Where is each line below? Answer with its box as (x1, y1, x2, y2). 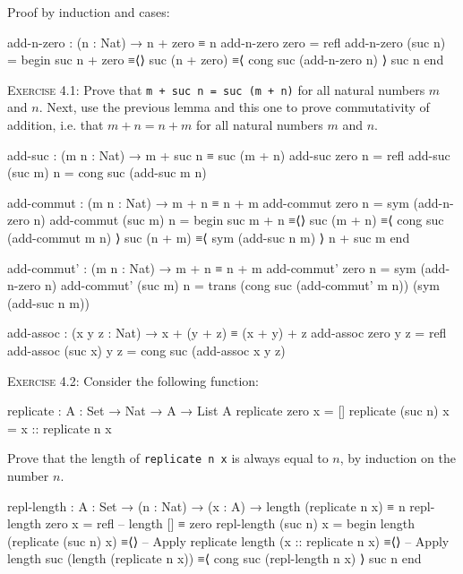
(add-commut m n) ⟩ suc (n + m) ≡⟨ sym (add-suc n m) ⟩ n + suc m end (7, 228, 410, 246)
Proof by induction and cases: (7, 3, 170, 21)
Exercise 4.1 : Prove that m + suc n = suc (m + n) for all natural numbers (7, 80, 425, 99)
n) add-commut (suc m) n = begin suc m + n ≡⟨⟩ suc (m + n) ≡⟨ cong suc (33, 210, 444, 229)
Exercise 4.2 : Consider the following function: (7, 371, 260, 390)
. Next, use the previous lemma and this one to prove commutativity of (39, 98, 430, 116)
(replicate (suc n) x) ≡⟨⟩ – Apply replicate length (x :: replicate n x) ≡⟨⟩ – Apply (7, 531, 450, 550)
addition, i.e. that (7, 116, 104, 134)
